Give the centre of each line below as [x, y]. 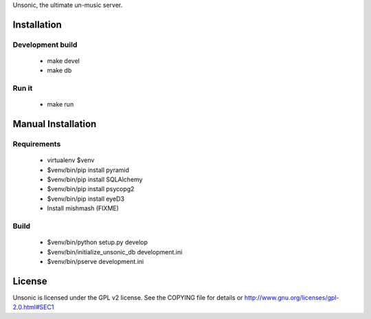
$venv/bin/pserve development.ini [95, 261]
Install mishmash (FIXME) [83, 208]
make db [59, 70]
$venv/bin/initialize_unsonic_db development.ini [115, 252]
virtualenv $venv [71, 160]
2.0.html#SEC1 [33, 307]
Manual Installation [55, 124]
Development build [45, 45]
